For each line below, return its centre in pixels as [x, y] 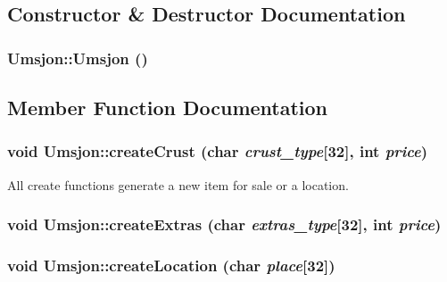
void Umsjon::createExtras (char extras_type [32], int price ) [224, 224]
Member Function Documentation [168, 108]
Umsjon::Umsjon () [78, 58]
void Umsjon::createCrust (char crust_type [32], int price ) [218, 151]
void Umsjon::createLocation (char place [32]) [171, 265]
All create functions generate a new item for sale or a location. [178, 184]
